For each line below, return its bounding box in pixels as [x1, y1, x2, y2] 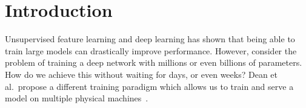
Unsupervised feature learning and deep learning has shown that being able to [5, 33, 295, 45]
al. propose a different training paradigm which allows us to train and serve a [5, 80, 294, 92]
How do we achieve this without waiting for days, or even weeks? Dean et [5, 68, 278, 80]
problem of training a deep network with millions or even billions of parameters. [5, 56, 302, 69]
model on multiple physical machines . [5, 92, 148, 104]
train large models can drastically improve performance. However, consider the [5, 44, 297, 57]
